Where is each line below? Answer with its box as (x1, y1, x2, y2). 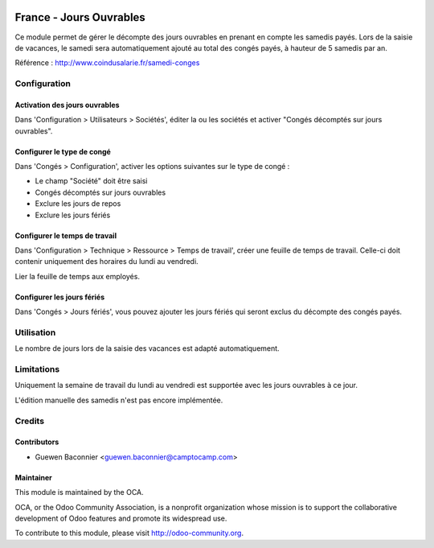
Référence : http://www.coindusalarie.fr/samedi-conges (14, 58, 200, 68)
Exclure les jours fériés (35, 210, 111, 220)
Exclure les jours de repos (35, 199, 121, 208)
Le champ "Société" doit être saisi (35, 176, 148, 186)
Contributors (14, 437, 59, 447)
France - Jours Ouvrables (14, 10, 146, 24)
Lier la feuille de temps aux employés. (14, 271, 141, 281)
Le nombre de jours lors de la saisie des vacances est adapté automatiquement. (14, 344, 280, 353)
